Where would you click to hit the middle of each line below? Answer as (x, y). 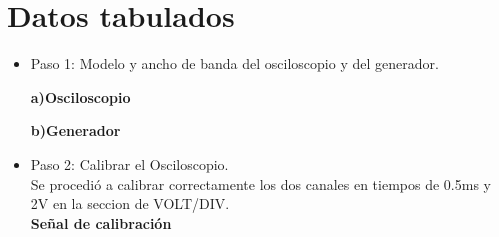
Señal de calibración (101, 222)
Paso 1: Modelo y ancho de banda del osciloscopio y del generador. (234, 63)
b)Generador (75, 130)
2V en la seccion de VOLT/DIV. (130, 203)
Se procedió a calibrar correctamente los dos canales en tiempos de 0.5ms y (260, 183)
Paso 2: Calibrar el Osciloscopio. (129, 163)
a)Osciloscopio (80, 96)
